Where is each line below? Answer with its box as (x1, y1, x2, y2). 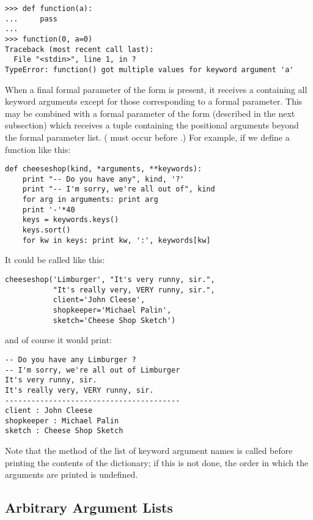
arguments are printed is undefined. (5, 468, 138, 481)
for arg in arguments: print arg (22, 195, 158, 204)
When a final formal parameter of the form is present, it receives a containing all (5, 83, 307, 95)
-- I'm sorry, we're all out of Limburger (5, 365, 180, 374)
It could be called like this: (5, 253, 105, 266)
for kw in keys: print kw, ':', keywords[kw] (22, 236, 211, 245)
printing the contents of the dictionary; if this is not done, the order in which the (5, 456, 309, 469)
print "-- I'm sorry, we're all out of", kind (22, 185, 215, 194)
